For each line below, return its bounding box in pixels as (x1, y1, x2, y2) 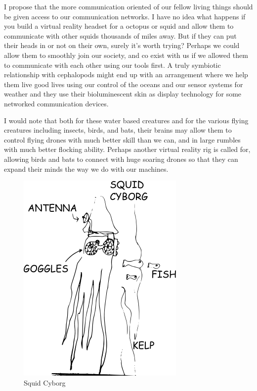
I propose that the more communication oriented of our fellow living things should (4, 1, 253, 11)
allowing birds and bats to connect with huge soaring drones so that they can (4, 153, 238, 164)
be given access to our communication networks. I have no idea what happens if (4, 11, 246, 21)
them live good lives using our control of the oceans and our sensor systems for (4, 79, 243, 89)
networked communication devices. (4, 98, 109, 108)
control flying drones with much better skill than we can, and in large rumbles (4, 134, 241, 145)
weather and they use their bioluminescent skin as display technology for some (4, 89, 242, 99)
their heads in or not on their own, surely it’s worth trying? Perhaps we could (4, 40, 240, 50)
